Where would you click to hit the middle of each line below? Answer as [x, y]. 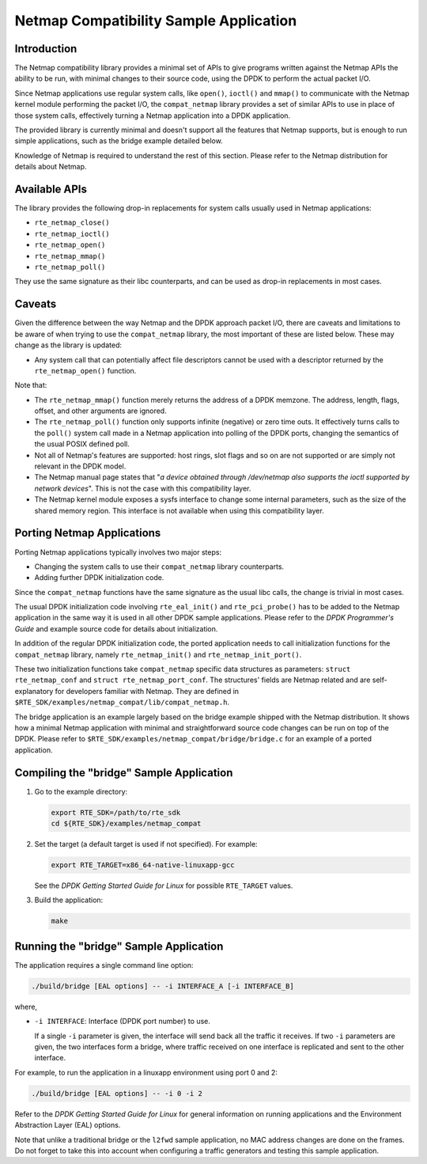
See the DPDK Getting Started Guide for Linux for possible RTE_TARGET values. [164, 885]
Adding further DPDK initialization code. [99, 578]
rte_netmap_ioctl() [72, 234]
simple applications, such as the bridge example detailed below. [119, 141]
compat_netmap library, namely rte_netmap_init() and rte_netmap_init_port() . [158, 654]
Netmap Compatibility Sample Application [156, 21]
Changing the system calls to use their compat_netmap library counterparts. [159, 567]
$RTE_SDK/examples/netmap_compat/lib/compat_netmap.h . [122, 702]
